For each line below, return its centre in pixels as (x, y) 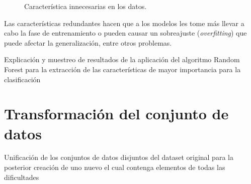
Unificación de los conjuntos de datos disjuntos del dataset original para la (119, 157)
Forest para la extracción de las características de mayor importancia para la (122, 69)
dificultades (22, 177)
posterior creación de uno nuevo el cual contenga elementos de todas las (115, 167)
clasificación (22, 79)
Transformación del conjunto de (116, 114)
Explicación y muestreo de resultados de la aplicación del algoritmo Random (122, 59)
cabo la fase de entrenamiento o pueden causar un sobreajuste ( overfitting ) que (125, 33)
